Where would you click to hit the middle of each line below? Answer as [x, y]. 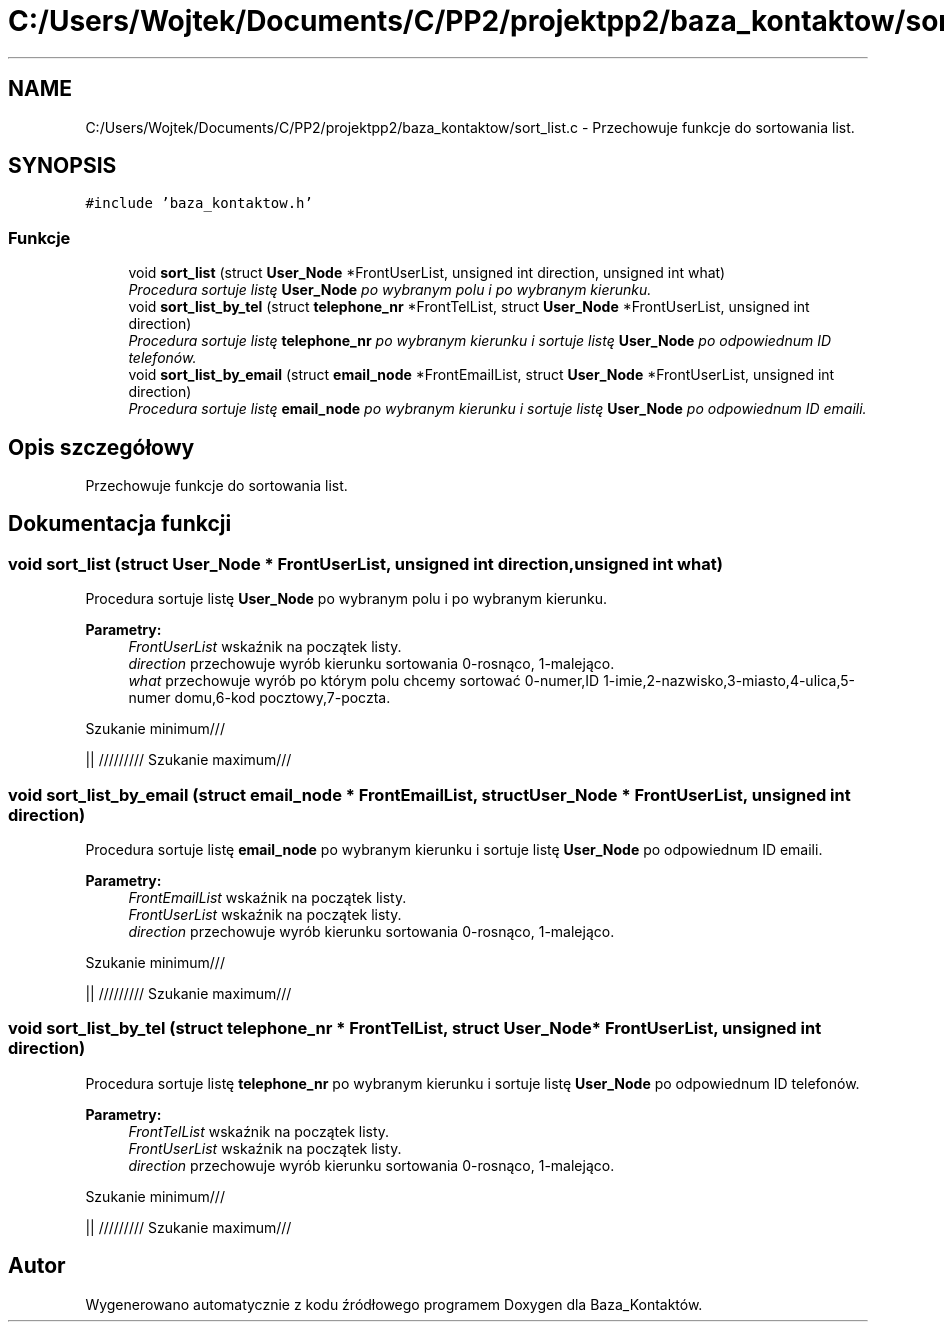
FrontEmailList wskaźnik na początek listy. [267, 897]
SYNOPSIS [62, 166]
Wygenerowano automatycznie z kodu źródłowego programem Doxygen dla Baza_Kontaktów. [394, 1304]
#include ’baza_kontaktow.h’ [199, 203]
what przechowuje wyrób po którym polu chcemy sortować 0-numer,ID [364, 681]
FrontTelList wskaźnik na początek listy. [259, 1131]
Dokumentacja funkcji [120, 524]
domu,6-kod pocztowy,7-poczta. [282, 698]
